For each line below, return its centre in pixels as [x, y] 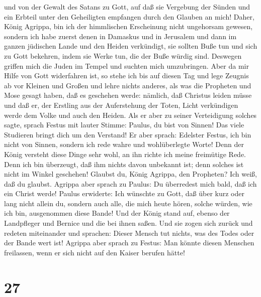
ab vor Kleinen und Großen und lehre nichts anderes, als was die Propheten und [128, 85]
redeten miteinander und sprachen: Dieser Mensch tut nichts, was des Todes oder [129, 233]
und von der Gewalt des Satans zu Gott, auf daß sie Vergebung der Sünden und [127, 7]
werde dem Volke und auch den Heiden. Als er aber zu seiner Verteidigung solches [130, 115]
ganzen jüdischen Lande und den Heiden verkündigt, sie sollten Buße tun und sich [131, 46]
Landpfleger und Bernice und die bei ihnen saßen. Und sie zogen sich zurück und [128, 223]
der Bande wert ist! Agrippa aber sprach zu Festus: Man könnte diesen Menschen [129, 243]
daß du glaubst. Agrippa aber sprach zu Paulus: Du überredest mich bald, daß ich [130, 183]
